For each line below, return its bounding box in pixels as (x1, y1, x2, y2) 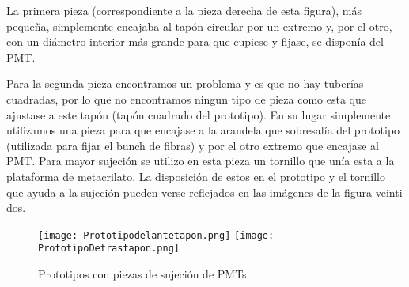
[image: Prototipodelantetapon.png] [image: (38, 229, 275, 241)
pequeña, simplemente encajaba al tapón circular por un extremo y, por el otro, (6, 17, 392, 34)
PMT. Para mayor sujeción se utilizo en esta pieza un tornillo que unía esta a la (6, 153, 395, 169)
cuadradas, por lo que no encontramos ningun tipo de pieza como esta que (6, 90, 366, 107)
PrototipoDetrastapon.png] (38, 243, 180, 255)
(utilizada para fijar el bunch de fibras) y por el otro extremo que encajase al (6, 137, 379, 153)
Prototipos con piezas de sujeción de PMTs (38, 266, 247, 282)
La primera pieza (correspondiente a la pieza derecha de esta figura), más (6, 2, 362, 18)
